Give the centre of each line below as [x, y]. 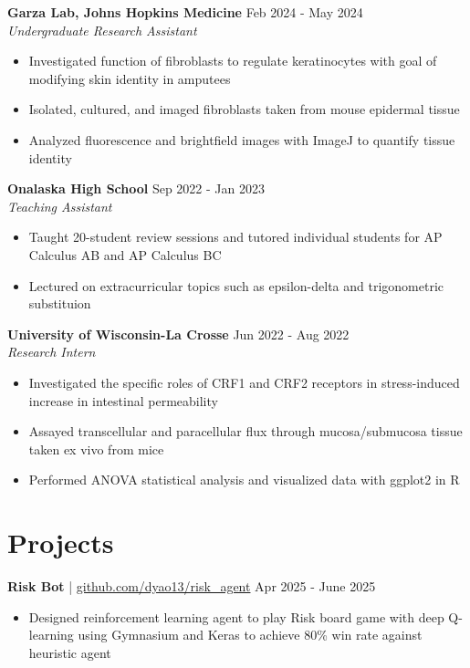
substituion [60, 303]
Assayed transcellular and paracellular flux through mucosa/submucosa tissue [245, 431]
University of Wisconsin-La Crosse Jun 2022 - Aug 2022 [178, 334]
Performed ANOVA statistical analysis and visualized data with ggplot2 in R [244, 480]
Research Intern [52, 352]
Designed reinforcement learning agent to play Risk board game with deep [236, 616]
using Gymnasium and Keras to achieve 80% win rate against [250, 635]
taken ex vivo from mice [96, 449]
